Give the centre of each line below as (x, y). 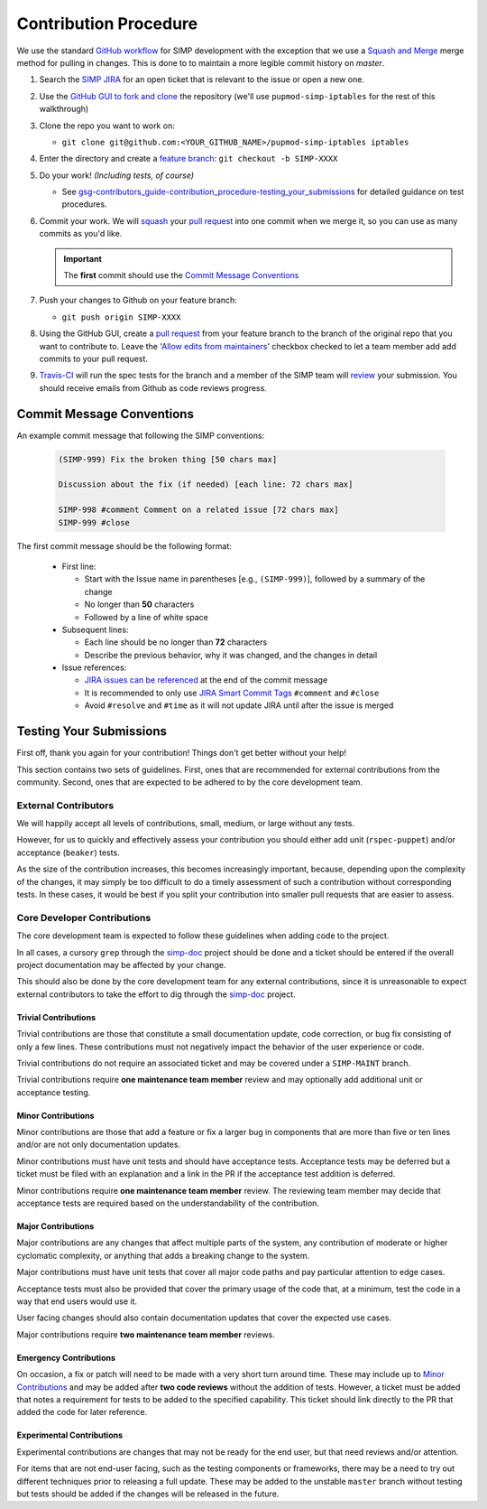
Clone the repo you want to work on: (107, 126)
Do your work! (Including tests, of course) (116, 175)
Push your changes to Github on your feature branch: (138, 300)
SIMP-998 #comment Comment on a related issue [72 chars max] (198, 510)
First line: (79, 566)
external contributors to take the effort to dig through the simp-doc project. (156, 994)
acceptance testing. (54, 1092)
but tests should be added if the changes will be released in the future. (148, 1494)
